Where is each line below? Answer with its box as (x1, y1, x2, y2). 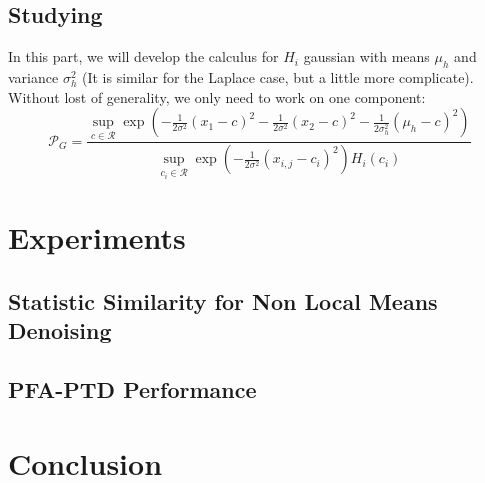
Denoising (8, 315, 112, 346)
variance (8, 67, 59, 87)
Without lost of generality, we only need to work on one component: (8, 86, 426, 107)
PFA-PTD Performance (8, 374, 257, 405)
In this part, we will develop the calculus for (8, 46, 279, 67)
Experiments (8, 217, 186, 258)
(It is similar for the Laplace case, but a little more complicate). (81, 67, 474, 87)
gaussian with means (303, 46, 430, 67)
